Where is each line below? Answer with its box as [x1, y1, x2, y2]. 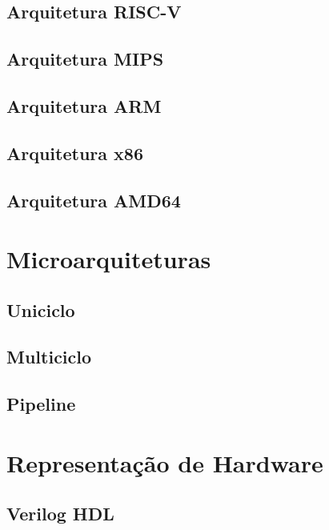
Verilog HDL [6, 501, 114, 526]
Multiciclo [6, 344, 92, 369]
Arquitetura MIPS [6, 46, 164, 71]
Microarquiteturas [6, 243, 211, 275]
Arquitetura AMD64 [6, 187, 181, 212]
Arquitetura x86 [6, 140, 143, 165]
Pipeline [6, 391, 76, 416]
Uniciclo [6, 297, 75, 322]
